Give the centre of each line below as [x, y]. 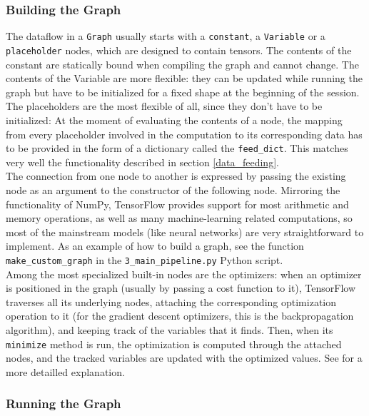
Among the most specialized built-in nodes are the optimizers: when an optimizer [184, 274]
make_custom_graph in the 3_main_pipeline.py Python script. [145, 259]
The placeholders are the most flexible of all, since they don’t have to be [164, 106]
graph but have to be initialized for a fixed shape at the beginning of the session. [183, 92]
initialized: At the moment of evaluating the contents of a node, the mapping [174, 120]
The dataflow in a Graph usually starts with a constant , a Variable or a [166, 36]
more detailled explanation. [65, 371]
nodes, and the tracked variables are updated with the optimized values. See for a [184, 358]
